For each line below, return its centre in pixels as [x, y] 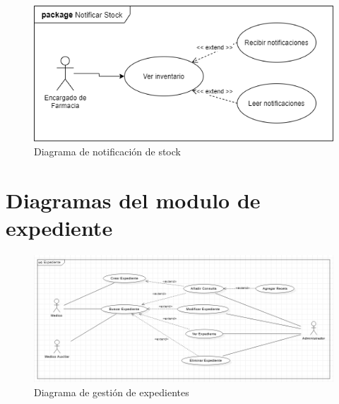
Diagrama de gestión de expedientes [112, 392]
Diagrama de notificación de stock [107, 151]
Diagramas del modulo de [133, 200]
